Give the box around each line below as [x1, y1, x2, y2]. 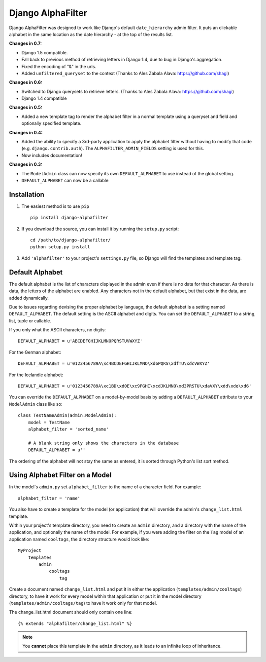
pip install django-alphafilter [30, 215, 108, 221]
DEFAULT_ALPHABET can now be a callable [21, 177, 109, 183]
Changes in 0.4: [9, 129, 43, 135]
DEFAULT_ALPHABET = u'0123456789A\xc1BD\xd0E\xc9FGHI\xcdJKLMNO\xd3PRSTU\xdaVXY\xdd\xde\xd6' [18, 383, 252, 389]
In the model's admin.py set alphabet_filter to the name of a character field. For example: [9, 484, 201, 490]
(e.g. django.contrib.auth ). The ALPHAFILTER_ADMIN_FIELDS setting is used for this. [21, 146, 204, 152]
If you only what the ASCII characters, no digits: [9, 327, 106, 333]
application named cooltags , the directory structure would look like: [9, 536, 150, 542]
